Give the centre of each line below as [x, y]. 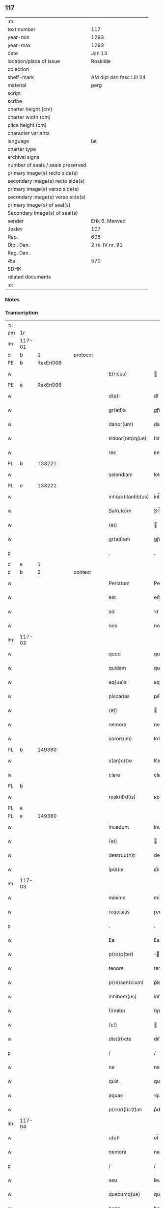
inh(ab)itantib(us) [129, 497]
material [17, 85]
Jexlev [15, 229]
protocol [83, 355]
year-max [19, 45]
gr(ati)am [120, 539]
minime [117, 898]
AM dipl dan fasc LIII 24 [118, 77]
